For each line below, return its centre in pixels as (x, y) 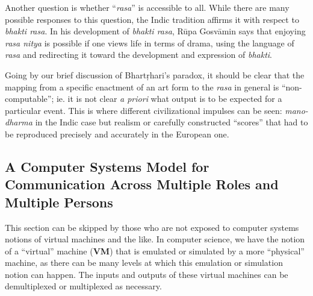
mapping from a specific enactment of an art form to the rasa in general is (142, 87)
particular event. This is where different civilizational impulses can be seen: (144, 110)
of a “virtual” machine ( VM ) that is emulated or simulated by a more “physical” (155, 250)
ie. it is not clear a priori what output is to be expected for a (169, 99)
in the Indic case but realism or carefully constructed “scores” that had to (172, 122)
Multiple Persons (59, 202)
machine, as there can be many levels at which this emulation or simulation (144, 263)
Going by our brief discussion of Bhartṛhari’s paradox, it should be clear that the (155, 74)
